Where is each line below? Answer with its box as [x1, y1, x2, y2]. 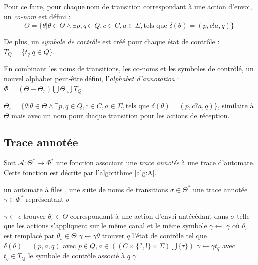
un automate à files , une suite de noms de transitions [4, 184, 168, 194]
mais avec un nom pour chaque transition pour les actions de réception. [11, 110, 230, 120]
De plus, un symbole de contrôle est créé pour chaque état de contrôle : [4, 36, 220, 47]
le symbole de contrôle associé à [28, 250, 125, 261]
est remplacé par [4, 230, 55, 241]
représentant [26, 194, 64, 204]
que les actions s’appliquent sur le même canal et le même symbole [4, 220, 207, 231]
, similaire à [217, 100, 254, 111]
